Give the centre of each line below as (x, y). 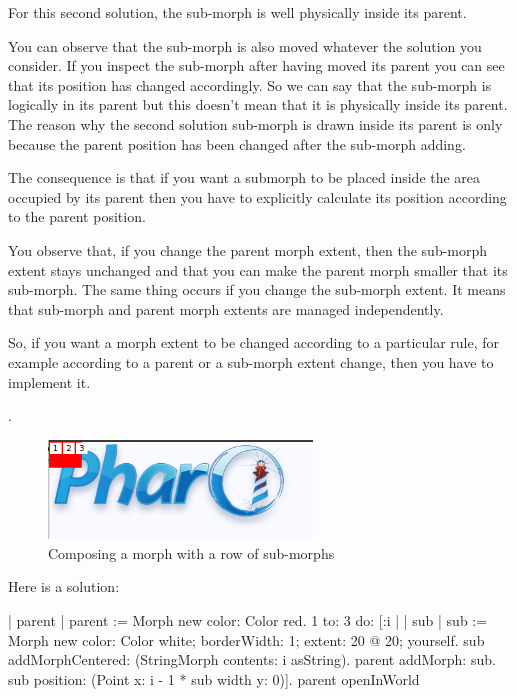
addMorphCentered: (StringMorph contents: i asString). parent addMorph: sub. (252, 659)
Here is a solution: (64, 586)
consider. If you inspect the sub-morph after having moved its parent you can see (256, 65)
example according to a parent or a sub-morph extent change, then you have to (251, 361)
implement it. (49, 381)
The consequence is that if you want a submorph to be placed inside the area (244, 177)
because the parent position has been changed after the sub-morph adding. (237, 143)
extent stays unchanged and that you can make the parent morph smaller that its (258, 269)
